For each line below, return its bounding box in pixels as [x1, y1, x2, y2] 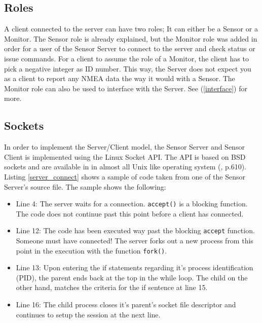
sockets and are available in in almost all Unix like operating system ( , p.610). [4, 161, 247, 172]
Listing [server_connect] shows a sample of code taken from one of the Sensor [4, 171, 246, 182]
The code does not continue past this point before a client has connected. [16, 208, 244, 219]
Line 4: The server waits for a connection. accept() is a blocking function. [16, 198, 248, 209]
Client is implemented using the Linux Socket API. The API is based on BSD [4, 151, 246, 162]
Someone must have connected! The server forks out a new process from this [16, 235, 253, 246]
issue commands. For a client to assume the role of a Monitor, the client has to [4, 53, 249, 63]
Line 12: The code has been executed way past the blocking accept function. [16, 225, 255, 236]
